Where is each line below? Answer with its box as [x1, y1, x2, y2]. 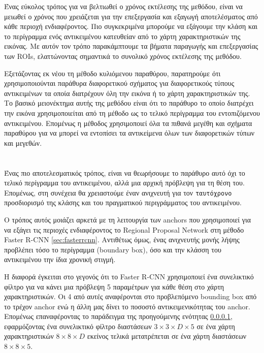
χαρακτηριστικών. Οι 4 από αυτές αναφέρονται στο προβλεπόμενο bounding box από [4, 291, 257, 302]
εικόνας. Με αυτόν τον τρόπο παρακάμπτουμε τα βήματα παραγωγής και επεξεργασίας [4, 41, 258, 51]
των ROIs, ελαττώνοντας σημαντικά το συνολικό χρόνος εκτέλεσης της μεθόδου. [4, 50, 242, 61]
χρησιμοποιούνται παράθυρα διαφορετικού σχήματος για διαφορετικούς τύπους [4, 78, 235, 88]
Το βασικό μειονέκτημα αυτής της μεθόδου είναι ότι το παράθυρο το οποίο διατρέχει [4, 98, 254, 108]
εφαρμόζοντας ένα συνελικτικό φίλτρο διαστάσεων [4, 320, 152, 331]
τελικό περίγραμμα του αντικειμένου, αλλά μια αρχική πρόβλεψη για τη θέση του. [4, 177, 245, 188]
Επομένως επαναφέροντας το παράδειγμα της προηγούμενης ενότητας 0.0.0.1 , [4, 311, 233, 322]
